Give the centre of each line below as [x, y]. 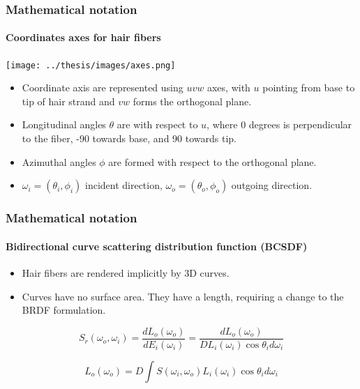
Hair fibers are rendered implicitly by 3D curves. [126, 272]
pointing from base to [309, 87]
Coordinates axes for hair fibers [83, 37]
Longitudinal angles [64, 124]
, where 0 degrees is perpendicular [279, 124]
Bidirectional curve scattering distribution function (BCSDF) [157, 246]
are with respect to [157, 124]
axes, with [228, 87]
